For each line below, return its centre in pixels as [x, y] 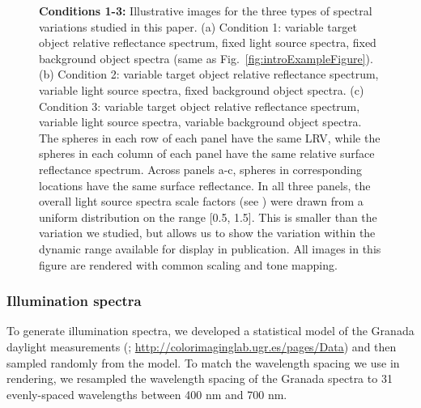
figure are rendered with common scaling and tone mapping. [188, 264]
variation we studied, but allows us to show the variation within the [207, 233]
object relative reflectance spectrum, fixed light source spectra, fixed [208, 42]
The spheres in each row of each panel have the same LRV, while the [210, 137]
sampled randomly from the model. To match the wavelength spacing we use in [203, 362]
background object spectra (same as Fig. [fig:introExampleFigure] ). [206, 58]
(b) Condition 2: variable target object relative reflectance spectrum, [209, 74]
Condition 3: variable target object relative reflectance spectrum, [200, 106]
